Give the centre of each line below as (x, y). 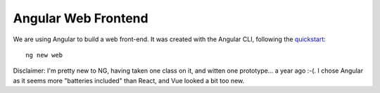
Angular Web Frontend (81, 18)
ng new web (44, 55)
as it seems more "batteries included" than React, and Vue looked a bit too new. (129, 80)
